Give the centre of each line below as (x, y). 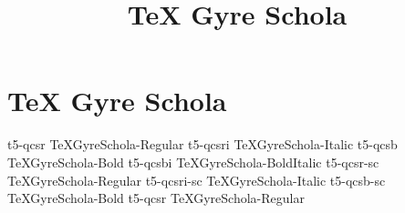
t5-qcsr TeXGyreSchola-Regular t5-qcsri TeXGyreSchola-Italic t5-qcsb (202, 144)
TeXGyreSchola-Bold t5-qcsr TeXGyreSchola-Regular (156, 198)
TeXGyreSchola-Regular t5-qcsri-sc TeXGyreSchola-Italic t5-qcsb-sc (197, 180)
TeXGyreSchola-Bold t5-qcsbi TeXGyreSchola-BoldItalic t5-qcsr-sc (193, 162)
